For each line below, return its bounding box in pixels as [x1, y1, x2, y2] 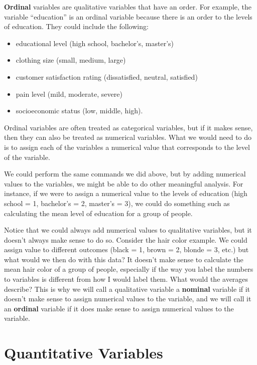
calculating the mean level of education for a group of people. [4, 208, 193, 218]
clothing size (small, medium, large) [16, 55, 126, 65]
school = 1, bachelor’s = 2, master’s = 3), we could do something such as [4, 198, 230, 208]
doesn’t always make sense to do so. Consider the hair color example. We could [4, 234, 247, 245]
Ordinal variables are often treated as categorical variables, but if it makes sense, [4, 122, 253, 132]
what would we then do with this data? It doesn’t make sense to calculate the [4, 254, 243, 264]
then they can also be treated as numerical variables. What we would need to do [4, 132, 252, 142]
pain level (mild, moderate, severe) [16, 88, 122, 99]
